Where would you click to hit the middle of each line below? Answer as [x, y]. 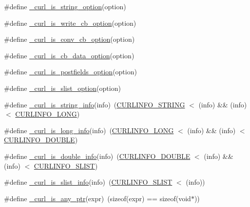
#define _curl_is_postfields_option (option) [70, 72]
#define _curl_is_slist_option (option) [62, 88]
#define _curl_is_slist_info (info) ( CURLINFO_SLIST [88, 182]
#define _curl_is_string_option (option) [65, 6]
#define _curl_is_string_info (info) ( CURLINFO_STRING [95, 104]
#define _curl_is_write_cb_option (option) [70, 23]
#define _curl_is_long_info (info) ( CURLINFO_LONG [89, 130]
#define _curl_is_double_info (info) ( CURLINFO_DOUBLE [97, 156]
